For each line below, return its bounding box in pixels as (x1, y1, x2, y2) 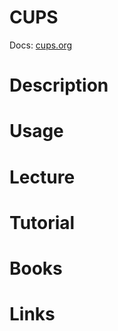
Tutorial (9, 211, 76, 234)
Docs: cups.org (9, 39, 73, 51)
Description (9, 74, 109, 97)
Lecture (9, 166, 76, 188)
